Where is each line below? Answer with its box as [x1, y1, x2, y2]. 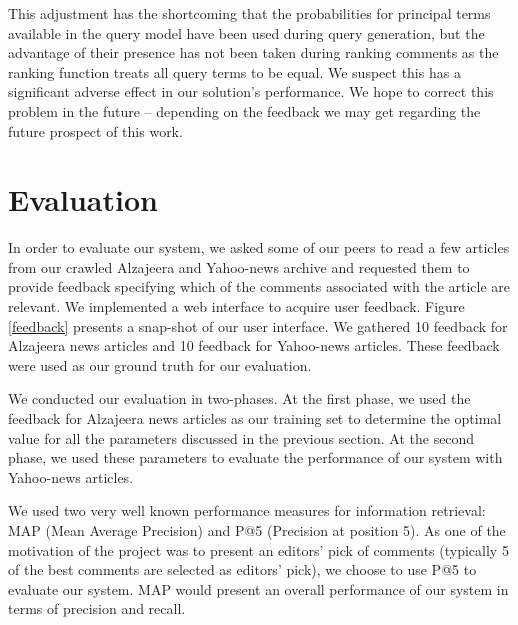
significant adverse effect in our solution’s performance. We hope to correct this [8, 81, 494, 102]
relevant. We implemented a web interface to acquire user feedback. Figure [8, 296, 465, 317]
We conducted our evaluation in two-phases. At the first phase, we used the [8, 388, 471, 409]
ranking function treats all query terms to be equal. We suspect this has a [8, 61, 461, 82]
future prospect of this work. [8, 120, 183, 141]
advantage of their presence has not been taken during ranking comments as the [8, 42, 499, 63]
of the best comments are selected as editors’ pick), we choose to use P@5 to [8, 559, 477, 580]
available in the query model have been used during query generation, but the [8, 22, 485, 43]
